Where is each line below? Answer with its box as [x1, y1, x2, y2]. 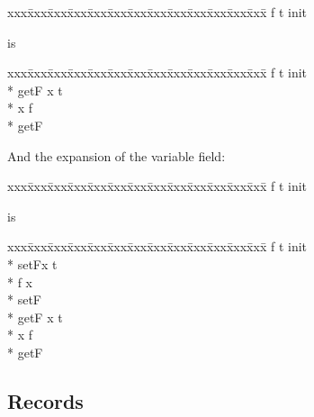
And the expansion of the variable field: [7, 146, 226, 165]
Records [7, 386, 84, 414]
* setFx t [7, 254, 58, 273]
